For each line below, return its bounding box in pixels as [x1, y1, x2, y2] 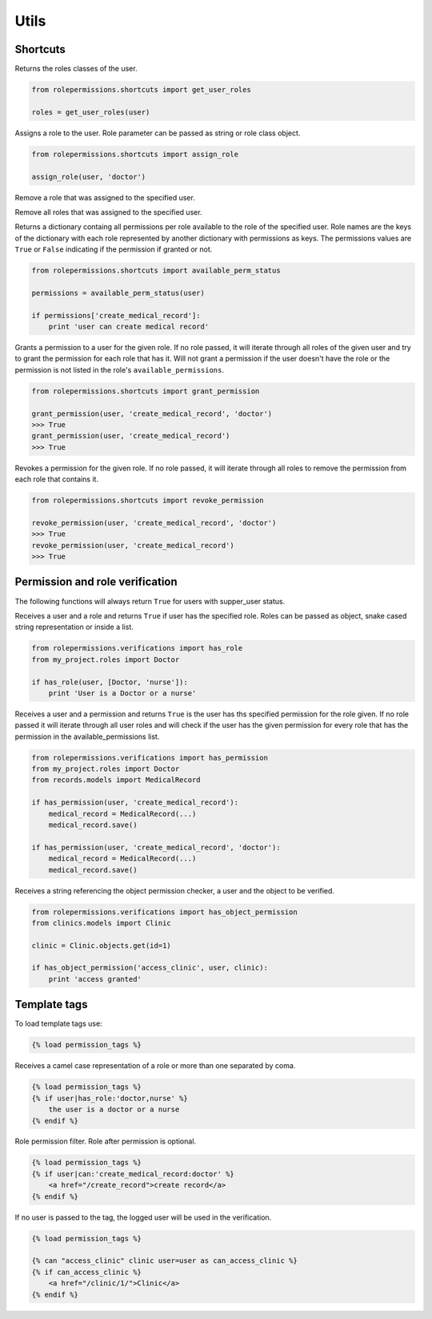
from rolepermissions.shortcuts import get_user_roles [31, 85, 251, 95]
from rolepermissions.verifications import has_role [31, 643, 243, 653]
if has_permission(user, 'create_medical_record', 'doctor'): [31, 842, 281, 852]
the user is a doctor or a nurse [48, 1105, 180, 1114]
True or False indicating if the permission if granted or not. [14, 244, 213, 254]
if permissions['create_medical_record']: [31, 311, 201, 320]
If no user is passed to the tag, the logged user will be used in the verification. [14, 1212, 272, 1222]
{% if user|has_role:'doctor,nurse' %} [31, 1094, 188, 1103]
